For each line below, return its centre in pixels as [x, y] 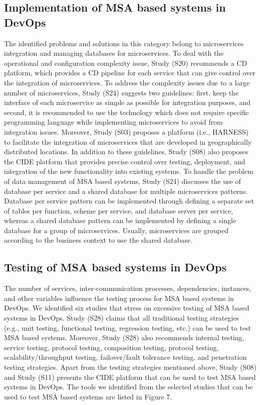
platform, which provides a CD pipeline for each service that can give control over [130, 73]
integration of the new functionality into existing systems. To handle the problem [129, 171]
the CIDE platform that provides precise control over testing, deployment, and [125, 161]
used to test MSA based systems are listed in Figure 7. [88, 396]
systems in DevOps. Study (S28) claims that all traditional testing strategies [122, 318]
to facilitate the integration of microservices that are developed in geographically [128, 141]
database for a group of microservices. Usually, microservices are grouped [116, 230]
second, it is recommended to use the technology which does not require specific [126, 112]
